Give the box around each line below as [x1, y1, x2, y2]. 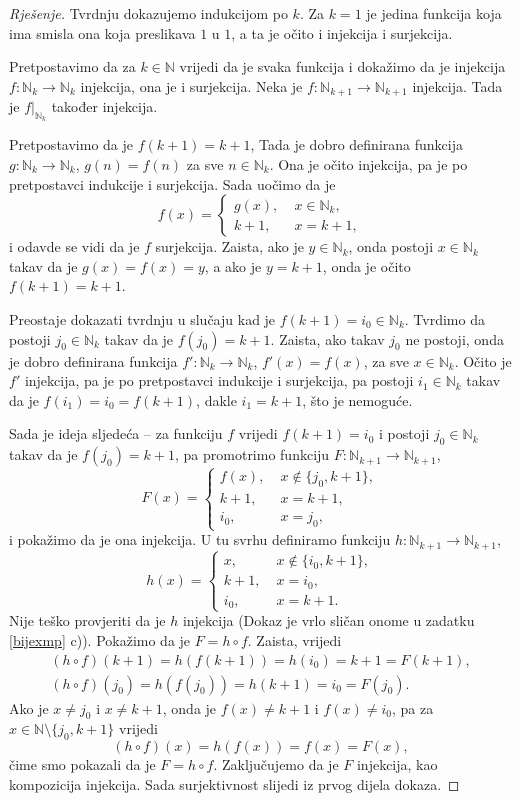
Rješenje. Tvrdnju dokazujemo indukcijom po [9, 3, 288, 23]
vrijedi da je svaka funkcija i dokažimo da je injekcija [179, 56, 506, 77]
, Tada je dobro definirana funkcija [250, 134, 463, 155]
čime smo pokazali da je [9, 754, 156, 775]
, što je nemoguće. [302, 389, 413, 410]
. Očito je [454, 350, 512, 371]
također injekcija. [51, 96, 158, 117]
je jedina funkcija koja [366, 3, 502, 23]
